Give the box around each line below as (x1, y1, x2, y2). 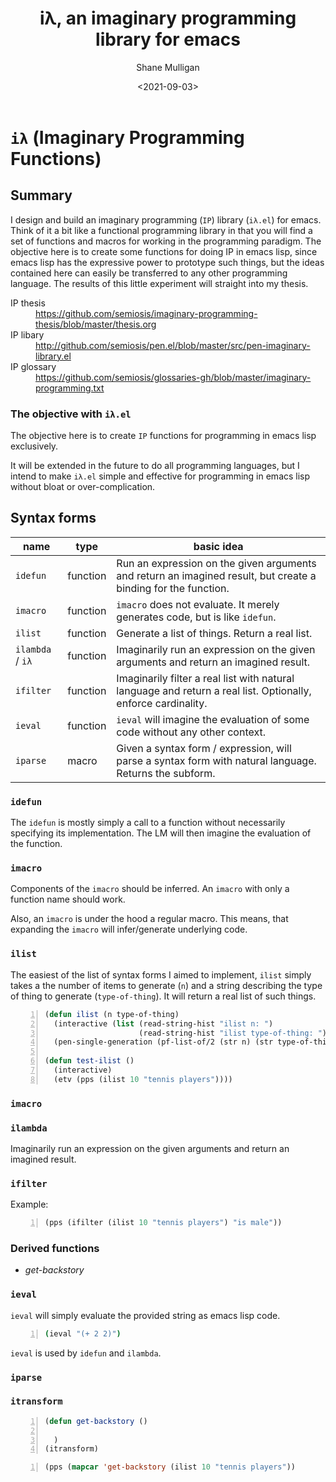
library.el (35, 350, 72, 362)
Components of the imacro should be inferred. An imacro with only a (10, 883, 290, 895)
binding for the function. (116, 581, 230, 595)
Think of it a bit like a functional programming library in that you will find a (10, 224, 313, 236)
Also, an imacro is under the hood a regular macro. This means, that (10, 913, 289, 925)
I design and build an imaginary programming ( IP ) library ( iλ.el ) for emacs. (10, 213, 322, 226)
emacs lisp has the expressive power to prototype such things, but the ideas (10, 256, 325, 268)
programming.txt (35, 382, 105, 394)
